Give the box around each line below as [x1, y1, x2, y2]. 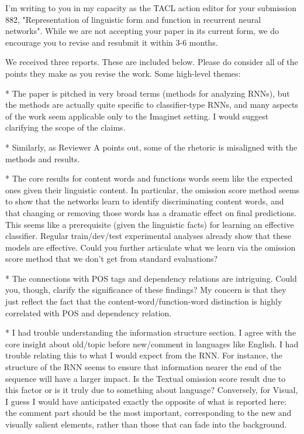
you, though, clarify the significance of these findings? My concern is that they [5, 283, 286, 296]
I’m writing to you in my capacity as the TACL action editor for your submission [5, 2, 297, 13]
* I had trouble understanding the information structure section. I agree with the [5, 326, 296, 339]
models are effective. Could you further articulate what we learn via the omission [5, 241, 296, 253]
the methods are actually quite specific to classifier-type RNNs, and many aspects [5, 98, 298, 111]
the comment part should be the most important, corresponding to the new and [5, 406, 292, 419]
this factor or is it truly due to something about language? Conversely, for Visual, [5, 384, 298, 396]
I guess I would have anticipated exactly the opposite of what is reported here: [5, 395, 287, 407]
